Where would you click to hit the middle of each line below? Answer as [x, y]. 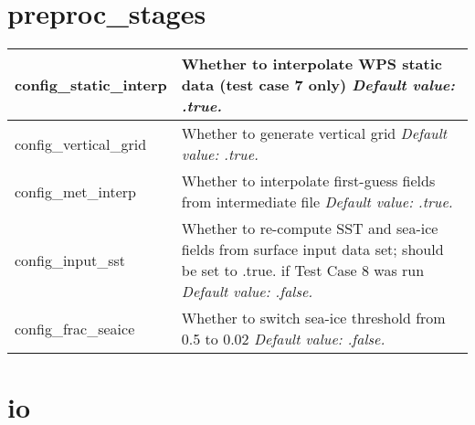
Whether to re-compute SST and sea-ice [310, 228]
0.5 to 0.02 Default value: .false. [283, 339]
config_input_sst [70, 260]
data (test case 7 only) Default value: [318, 85]
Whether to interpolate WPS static [311, 64]
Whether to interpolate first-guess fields [308, 181]
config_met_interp [75, 191]
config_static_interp [91, 85]
